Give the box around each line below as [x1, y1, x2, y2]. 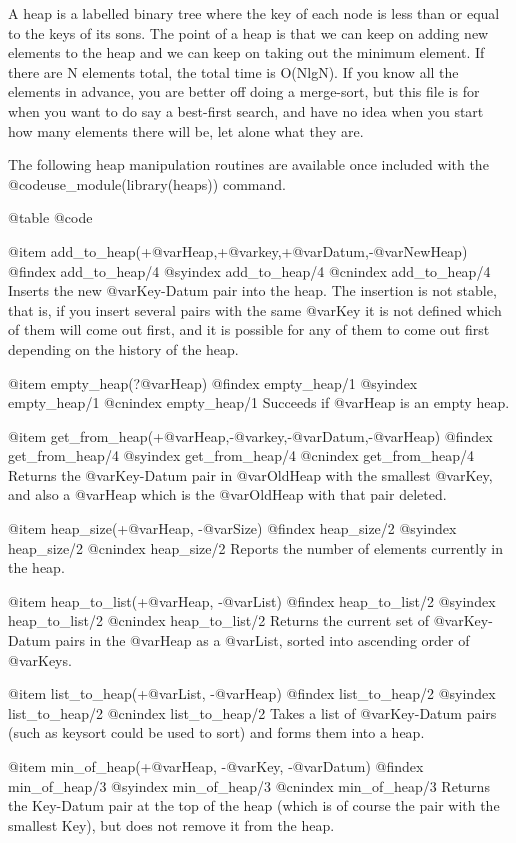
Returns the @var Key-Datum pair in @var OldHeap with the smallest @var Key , [8, 464, 493, 485]
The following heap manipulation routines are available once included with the [8, 154, 489, 175]
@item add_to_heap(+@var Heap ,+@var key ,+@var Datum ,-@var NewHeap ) [8, 240, 468, 261]
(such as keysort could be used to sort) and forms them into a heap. [8, 722, 425, 743]
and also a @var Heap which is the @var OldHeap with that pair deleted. [8, 484, 447, 505]
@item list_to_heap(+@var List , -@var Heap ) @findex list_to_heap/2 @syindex [8, 683, 496, 704]
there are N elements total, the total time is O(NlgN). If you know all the [8, 61, 459, 82]
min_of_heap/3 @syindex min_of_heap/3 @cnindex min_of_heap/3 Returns [8, 775, 490, 796]
